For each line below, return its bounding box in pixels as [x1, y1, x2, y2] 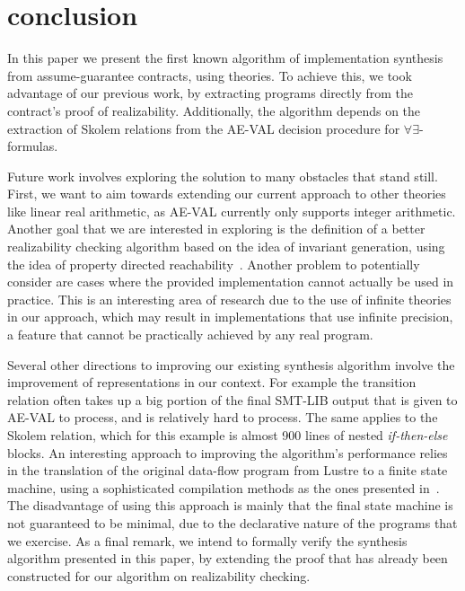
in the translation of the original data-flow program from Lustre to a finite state [7, 461, 448, 480]
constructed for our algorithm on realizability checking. [7, 566, 311, 585]
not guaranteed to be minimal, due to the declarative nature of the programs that [7, 513, 458, 532]
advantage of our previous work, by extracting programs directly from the [7, 84, 413, 102]
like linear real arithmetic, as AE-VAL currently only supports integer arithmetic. [7, 201, 456, 220]
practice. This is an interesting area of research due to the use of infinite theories [7, 289, 452, 308]
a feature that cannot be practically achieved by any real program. [7, 325, 373, 344]
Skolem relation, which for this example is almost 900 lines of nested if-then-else [7, 426, 448, 444]
